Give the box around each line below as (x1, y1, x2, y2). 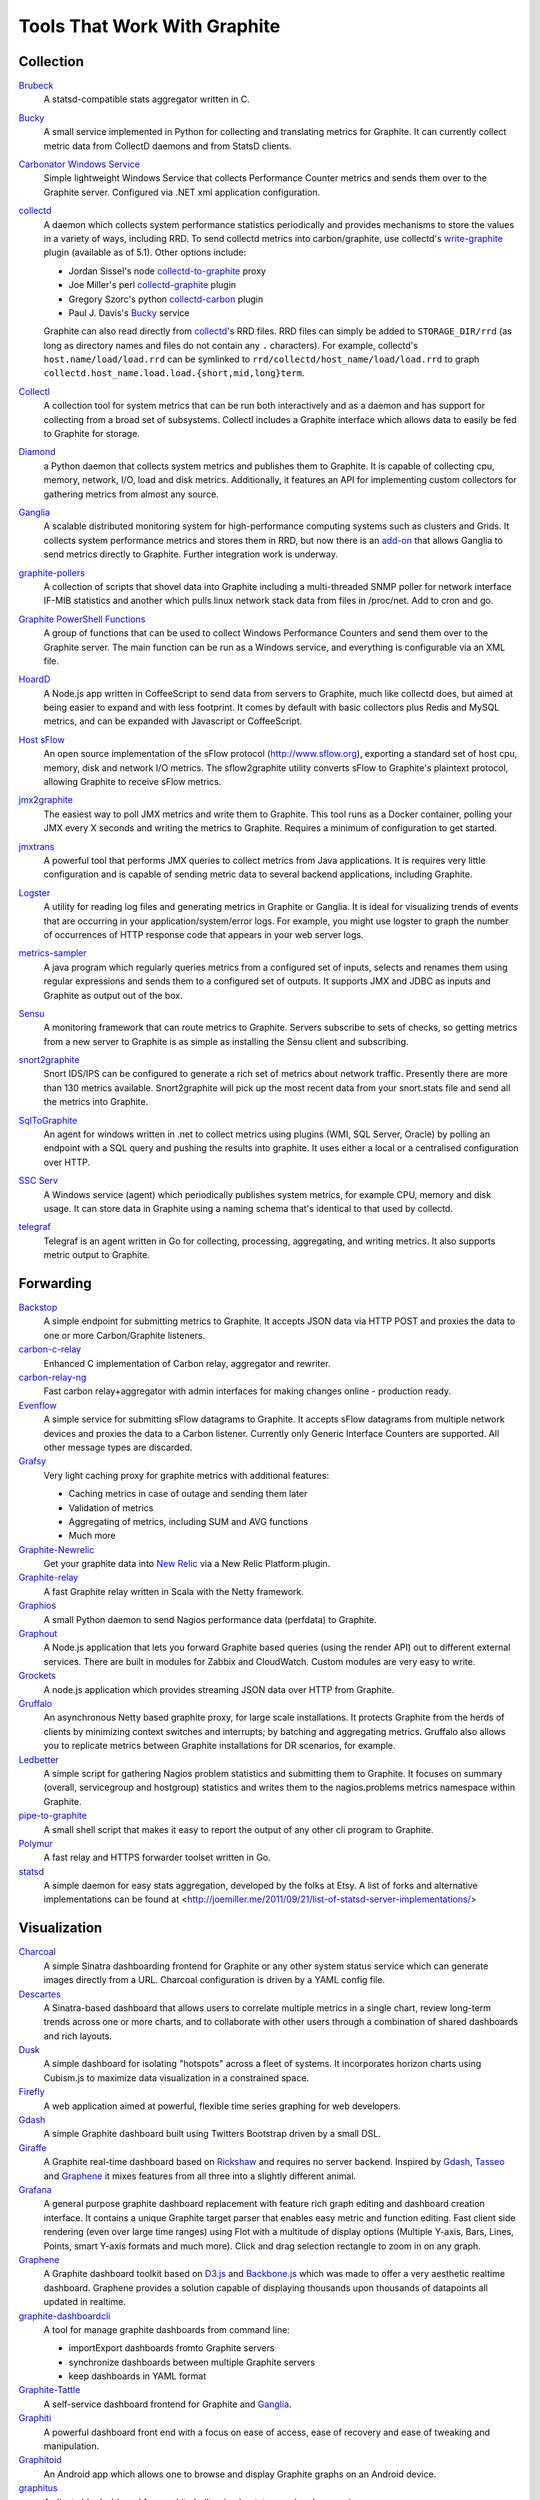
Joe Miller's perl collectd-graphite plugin (68, 279, 237, 291)
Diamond (18, 446, 56, 458)
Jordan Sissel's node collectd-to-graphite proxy (68, 265, 267, 277)
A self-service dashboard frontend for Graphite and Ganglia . (43, 2398, 292, 2410)
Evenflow (18, 1399, 57, 1411)
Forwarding (18, 1275, 92, 1292)
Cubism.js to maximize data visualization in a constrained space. (43, 2071, 310, 2084)
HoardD (18, 673, 51, 685)
